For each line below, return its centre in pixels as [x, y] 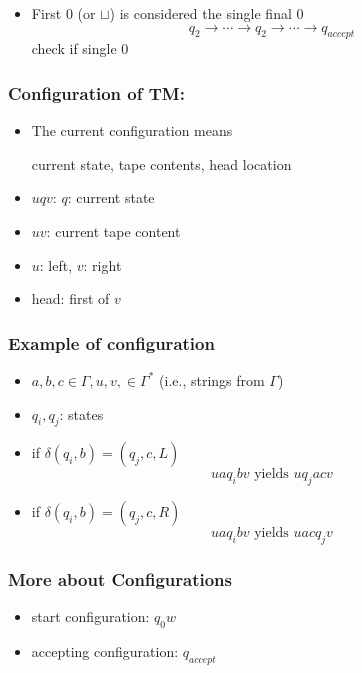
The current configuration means [132, 130]
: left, [56, 264]
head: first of [70, 298]
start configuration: [90, 616]
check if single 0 [80, 48]
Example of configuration [111, 342]
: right [102, 264]
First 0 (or [63, 13]
